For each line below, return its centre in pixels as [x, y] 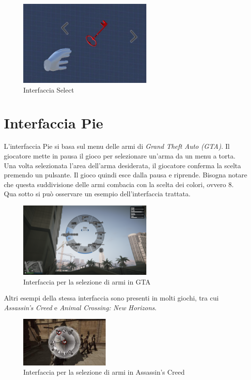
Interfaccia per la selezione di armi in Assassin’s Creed [104, 372]
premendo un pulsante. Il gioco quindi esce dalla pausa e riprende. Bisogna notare [125, 175]
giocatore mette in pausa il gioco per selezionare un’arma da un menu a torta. [120, 155]
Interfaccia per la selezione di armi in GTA [87, 281]
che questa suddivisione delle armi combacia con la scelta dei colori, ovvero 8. [119, 184]
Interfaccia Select [49, 89]
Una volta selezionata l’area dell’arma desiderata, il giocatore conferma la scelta [123, 165]
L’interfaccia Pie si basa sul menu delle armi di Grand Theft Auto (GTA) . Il [117, 146]
